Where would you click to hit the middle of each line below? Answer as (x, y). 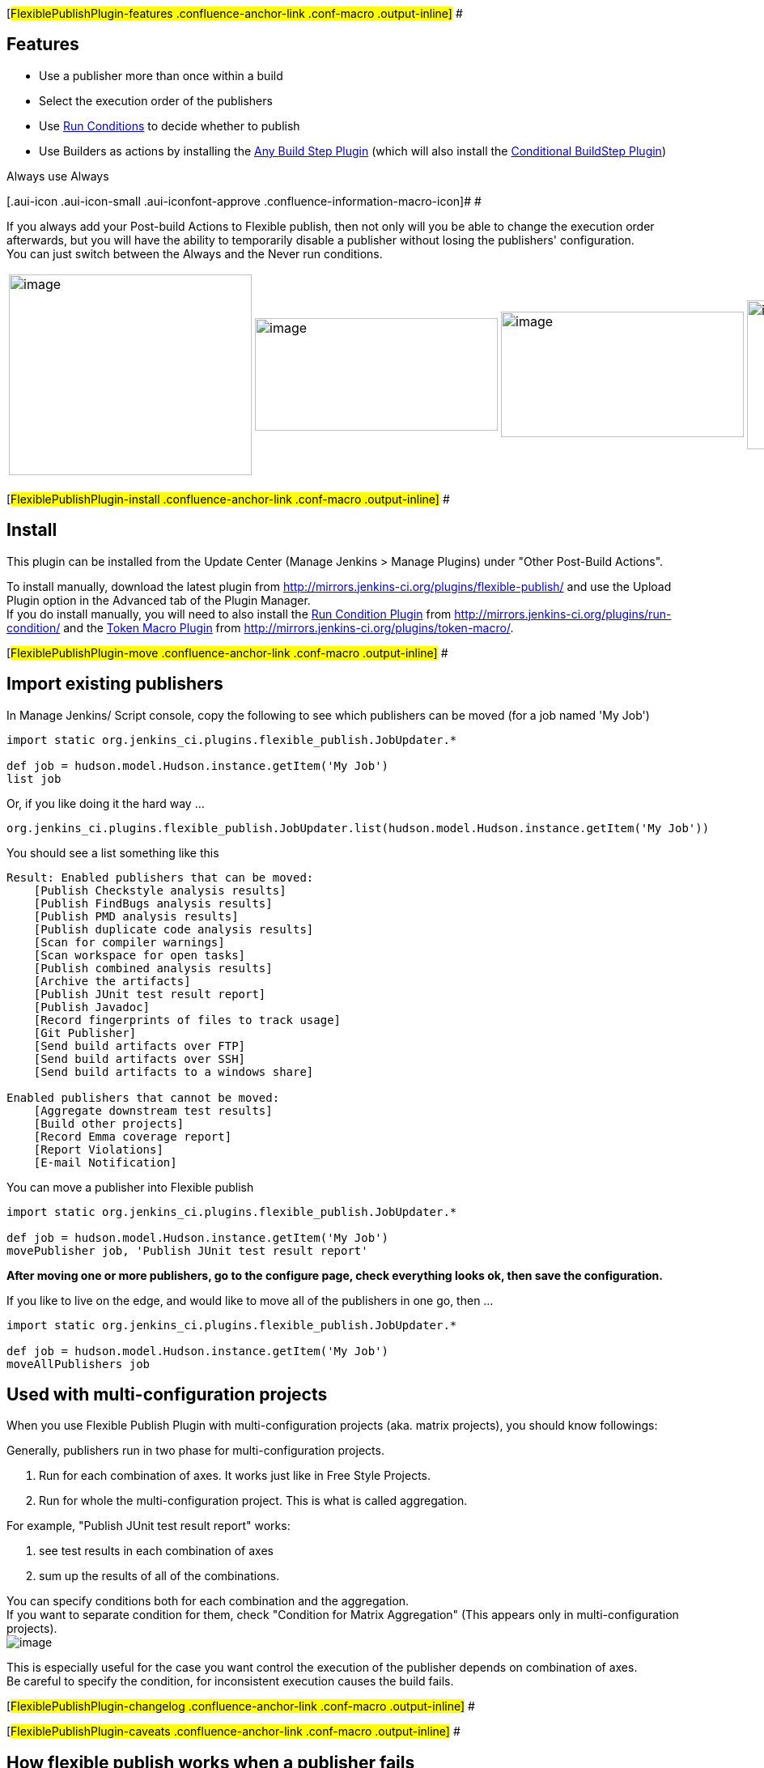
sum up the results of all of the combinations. (159, 1576)
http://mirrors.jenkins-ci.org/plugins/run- (563, 614)
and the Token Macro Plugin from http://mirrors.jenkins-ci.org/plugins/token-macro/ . (289, 627)
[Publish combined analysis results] (153, 968)
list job (34, 778)
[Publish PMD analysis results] (136, 916)
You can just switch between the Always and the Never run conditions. (195, 253)
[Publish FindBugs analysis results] (153, 903)
